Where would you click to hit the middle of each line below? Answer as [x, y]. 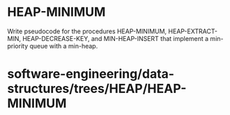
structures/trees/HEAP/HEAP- [97, 89]
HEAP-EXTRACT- [193, 31]
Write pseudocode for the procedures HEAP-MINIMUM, [87, 31]
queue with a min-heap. [64, 46]
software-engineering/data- [91, 74]
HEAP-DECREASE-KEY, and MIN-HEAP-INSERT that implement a [115, 38]
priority [18, 46]
